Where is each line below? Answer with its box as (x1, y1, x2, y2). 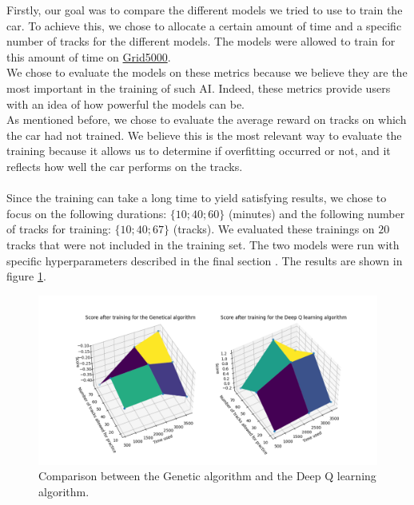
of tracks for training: (6, 221, 111, 237)
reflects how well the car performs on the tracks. (6, 157, 243, 174)
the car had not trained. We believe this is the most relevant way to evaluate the (6, 126, 402, 143)
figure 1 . (6, 268, 46, 284)
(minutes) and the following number (228, 205, 405, 221)
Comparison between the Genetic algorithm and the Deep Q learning (38, 467, 376, 484)
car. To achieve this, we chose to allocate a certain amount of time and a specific (6, 17, 402, 34)
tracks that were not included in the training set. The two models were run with (6, 236, 400, 252)
